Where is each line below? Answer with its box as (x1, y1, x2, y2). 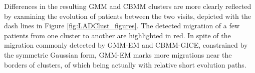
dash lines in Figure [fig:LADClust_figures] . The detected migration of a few (4, 20, 240, 31)
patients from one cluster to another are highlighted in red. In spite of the (4, 30, 231, 40)
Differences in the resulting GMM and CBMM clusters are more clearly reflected (4, 1, 251, 11)
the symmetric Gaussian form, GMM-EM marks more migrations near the (4, 49, 232, 60)
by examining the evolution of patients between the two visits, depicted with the (4, 10, 251, 21)
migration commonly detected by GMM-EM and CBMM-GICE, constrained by (4, 40, 248, 50)
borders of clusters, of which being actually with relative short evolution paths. (4, 59, 246, 70)
